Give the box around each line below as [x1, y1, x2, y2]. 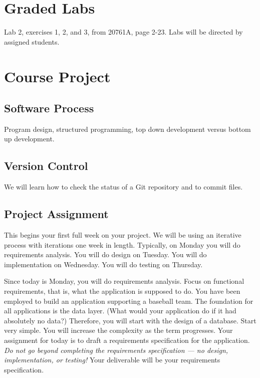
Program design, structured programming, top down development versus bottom [4, 123, 251, 134]
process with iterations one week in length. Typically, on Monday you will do [4, 239, 240, 250]
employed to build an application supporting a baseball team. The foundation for [4, 295, 253, 306]
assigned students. [4, 36, 60, 47]
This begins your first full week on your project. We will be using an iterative [4, 230, 241, 240]
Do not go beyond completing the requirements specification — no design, [4, 344, 228, 355]
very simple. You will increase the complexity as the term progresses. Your [4, 325, 233, 335]
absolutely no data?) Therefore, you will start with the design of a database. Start [4, 315, 256, 325]
